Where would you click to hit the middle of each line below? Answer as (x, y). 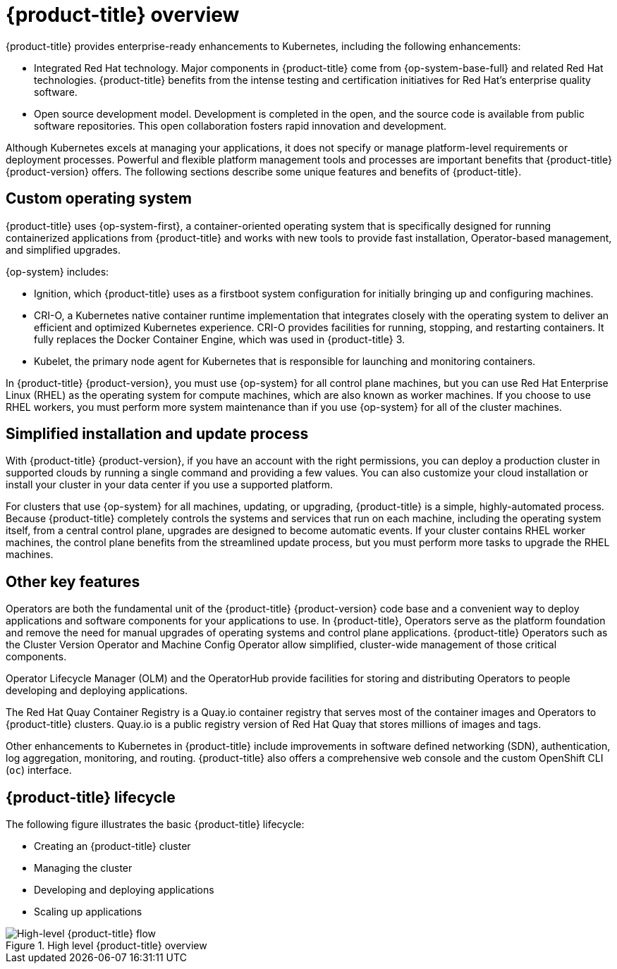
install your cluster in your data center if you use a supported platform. (169, 485)
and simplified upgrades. (63, 249)
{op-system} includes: (57, 271)
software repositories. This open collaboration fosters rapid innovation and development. (240, 125)
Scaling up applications (88, 912)
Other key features (73, 581)
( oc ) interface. (39, 770)
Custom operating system (99, 199)
